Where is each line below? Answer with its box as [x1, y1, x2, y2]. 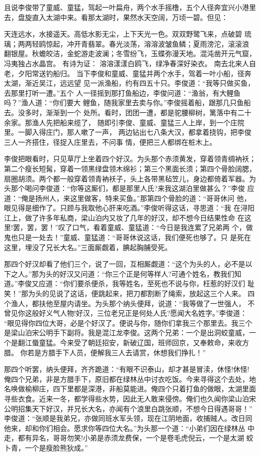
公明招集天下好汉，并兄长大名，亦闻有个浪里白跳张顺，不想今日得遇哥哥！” [4, 403, 252, 413]
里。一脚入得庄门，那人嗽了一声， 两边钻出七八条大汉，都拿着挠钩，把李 [4, 127, 244, 137]
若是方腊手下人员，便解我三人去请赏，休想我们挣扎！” [27, 347, 206, 357]
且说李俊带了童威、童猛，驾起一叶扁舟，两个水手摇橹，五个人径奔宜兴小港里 [4, 2, 256, 12]
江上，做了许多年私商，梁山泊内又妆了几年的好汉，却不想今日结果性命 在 [4, 212, 244, 222]
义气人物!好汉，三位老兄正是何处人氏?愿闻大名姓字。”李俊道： [45, 308, 247, 318]
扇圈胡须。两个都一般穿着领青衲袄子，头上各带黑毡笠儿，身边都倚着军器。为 [4, 173, 256, 183]
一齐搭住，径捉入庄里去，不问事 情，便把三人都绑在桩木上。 [17, 136, 216, 147]
